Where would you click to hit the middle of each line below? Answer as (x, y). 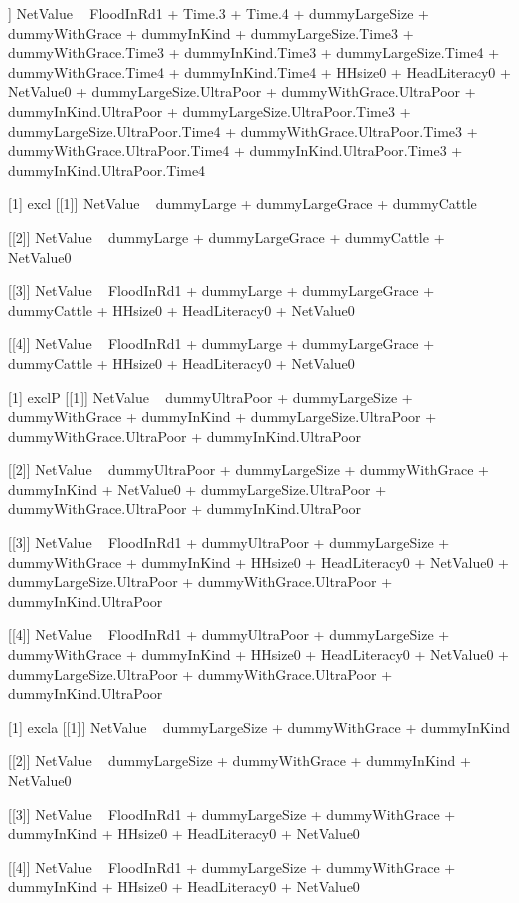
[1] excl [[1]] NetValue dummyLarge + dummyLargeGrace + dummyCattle (242, 203)
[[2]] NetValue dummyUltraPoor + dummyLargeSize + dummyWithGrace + (248, 469)
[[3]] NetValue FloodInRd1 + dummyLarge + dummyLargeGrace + (221, 290)
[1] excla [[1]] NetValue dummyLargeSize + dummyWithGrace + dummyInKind (259, 726)
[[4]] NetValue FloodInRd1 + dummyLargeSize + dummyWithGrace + (232, 866)
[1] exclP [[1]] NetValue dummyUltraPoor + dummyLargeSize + (210, 396)
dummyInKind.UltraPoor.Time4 (107, 169)
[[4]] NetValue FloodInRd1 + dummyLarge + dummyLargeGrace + (221, 343)
